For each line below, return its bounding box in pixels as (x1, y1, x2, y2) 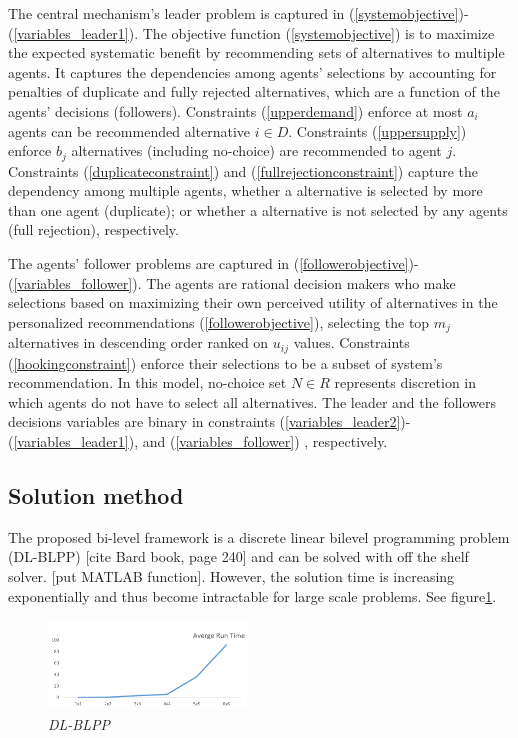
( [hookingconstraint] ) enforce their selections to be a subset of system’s (8, 352, 443, 373)
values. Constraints (293, 332, 410, 353)
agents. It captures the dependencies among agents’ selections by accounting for (8, 61, 497, 82)
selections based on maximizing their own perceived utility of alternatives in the (8, 292, 498, 313)
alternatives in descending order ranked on (8, 332, 269, 353)
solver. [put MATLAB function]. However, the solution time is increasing (8, 566, 455, 587)
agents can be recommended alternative (8, 120, 251, 141)
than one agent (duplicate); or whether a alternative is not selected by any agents (8, 199, 508, 220)
